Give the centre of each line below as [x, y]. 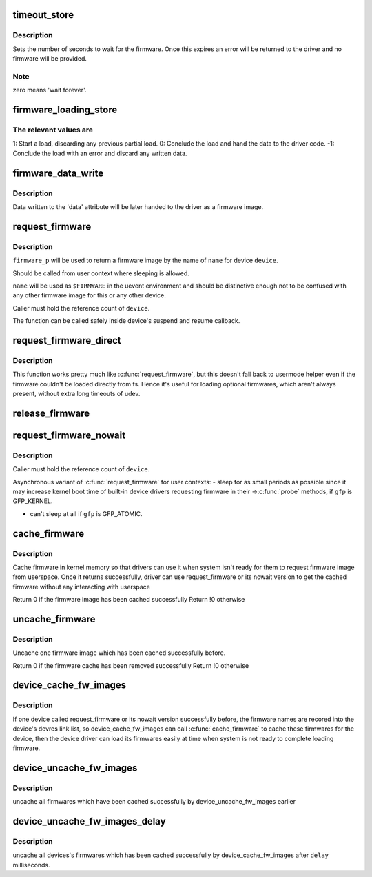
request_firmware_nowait [69, 435]
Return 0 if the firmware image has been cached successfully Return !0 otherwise [129, 600]
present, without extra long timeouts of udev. [76, 394]
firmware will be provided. [50, 59]
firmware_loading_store [65, 110]
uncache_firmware [54, 619]
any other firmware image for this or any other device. [90, 295]
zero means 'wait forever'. [50, 90]
